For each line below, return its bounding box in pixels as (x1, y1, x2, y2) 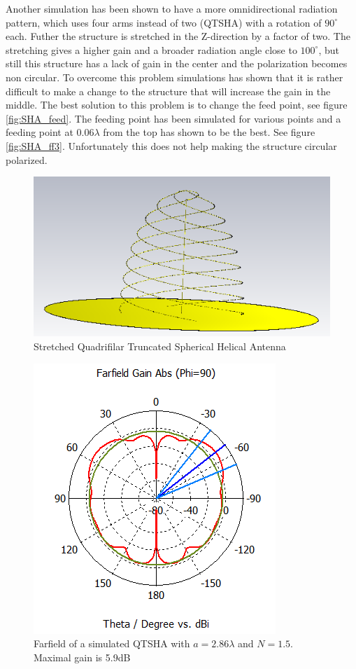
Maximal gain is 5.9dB (34, 649, 131, 664)
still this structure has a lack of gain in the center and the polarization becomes (6, 56, 348, 71)
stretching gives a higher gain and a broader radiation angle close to (6, 42, 297, 57)
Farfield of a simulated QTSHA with (34, 636, 190, 651)
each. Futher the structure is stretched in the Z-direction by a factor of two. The (6, 29, 350, 43)
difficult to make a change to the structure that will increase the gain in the (6, 83, 331, 98)
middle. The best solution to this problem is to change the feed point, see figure (6, 97, 348, 112)
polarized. (6, 152, 48, 167)
